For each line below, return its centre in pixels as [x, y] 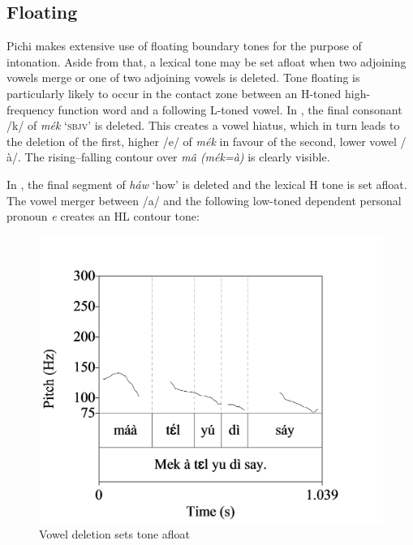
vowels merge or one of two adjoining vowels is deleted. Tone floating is [183, 77]
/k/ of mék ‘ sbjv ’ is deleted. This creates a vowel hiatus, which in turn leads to [203, 125]
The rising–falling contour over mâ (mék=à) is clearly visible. [177, 157]
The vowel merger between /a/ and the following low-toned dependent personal [204, 200]
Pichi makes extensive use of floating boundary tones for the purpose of [184, 46]
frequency [30, 109]
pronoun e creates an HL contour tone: [103, 216]
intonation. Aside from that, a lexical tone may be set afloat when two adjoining [206, 61]
